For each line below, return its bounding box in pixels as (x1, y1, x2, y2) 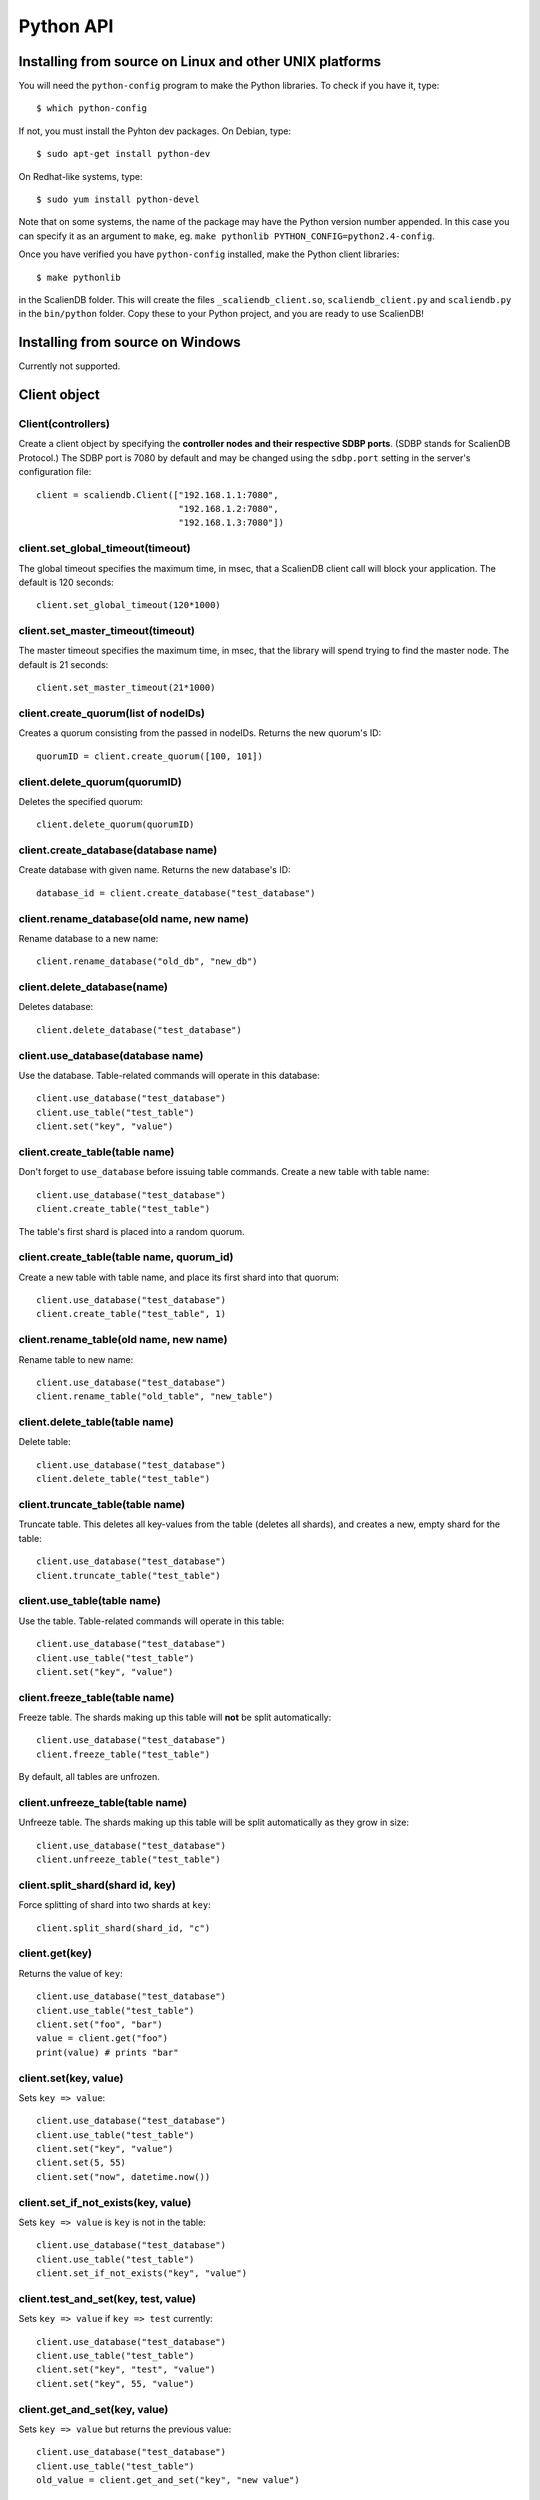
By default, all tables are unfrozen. (18, 1771, 160, 1783)
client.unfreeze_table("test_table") (36, 1854, 222, 1865)
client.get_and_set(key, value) (18, 2402, 169, 2416)
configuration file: (18, 466, 92, 478)
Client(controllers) (18, 417, 110, 431)
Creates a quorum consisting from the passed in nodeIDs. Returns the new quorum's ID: (18, 727, 382, 739)
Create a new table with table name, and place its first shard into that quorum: (18, 1271, 339, 1283)
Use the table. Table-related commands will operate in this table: (18, 1615, 285, 1627)
